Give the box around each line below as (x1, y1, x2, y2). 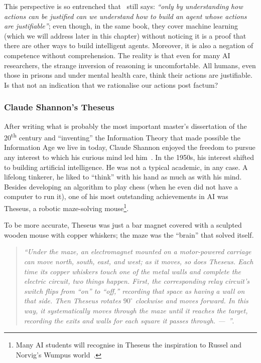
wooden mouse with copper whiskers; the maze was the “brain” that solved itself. (4, 229, 254, 240)
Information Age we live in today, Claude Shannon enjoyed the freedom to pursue (4, 142, 255, 152)
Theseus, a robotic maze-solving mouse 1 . (4, 201, 129, 213)
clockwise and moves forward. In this (135, 295, 248, 306)
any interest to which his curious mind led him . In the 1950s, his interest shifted (4, 152, 254, 162)
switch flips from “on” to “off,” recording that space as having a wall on (24, 285, 245, 296)
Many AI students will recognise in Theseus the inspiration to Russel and (16, 339, 242, 350)
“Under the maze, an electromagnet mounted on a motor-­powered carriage (24, 246, 251, 257)
